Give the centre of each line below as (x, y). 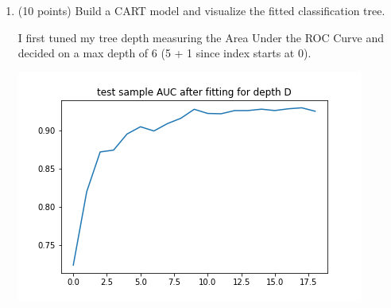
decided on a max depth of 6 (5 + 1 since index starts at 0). (165, 53)
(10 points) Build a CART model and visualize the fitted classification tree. (201, 10)
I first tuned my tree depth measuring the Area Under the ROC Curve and (201, 37)
